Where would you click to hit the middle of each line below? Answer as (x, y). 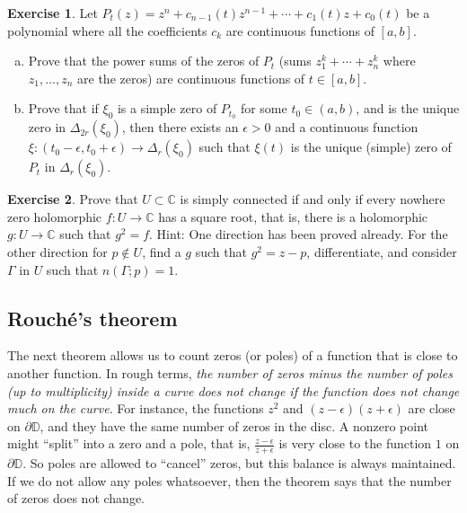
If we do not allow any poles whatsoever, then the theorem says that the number (229, 480)
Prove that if (63, 108)
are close (432, 408)
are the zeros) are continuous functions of (191, 78)
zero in (47, 127)
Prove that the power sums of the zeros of (144, 61)
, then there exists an (180, 127)
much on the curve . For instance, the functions (136, 408)
